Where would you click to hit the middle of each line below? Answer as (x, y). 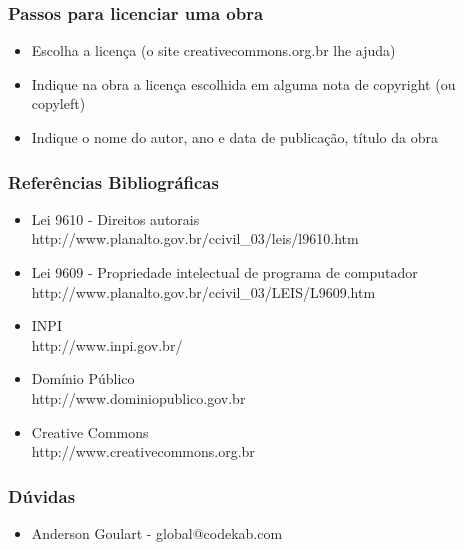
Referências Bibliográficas (113, 181)
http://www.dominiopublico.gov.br (138, 397)
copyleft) (58, 103)
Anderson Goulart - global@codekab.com (157, 532)
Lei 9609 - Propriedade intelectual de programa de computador (224, 272)
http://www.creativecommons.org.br (143, 451)
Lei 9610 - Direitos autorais (115, 218)
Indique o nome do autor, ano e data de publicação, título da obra (234, 137)
